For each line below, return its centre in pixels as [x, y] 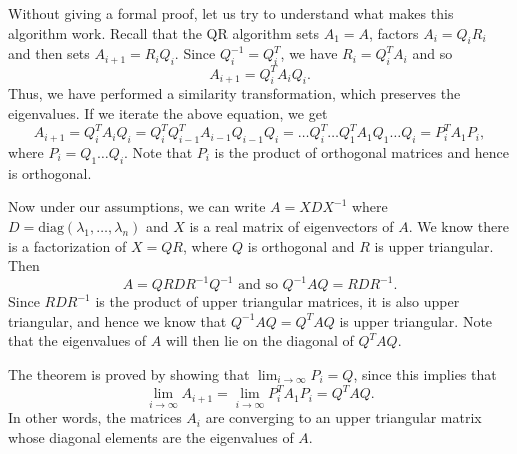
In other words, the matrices [95, 417]
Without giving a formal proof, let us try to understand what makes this [231, 13]
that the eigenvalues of [77, 340]
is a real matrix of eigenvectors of [291, 225]
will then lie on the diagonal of [259, 340]
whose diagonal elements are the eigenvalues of [151, 436]
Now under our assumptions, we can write [137, 206]
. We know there [459, 225]
